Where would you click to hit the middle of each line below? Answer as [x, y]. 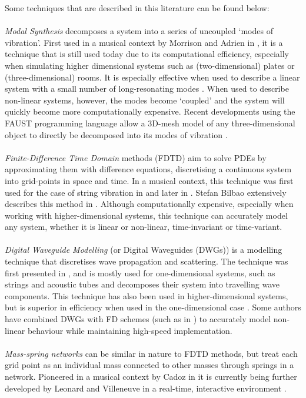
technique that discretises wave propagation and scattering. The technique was [147, 261]
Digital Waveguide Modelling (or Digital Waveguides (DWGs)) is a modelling [144, 250]
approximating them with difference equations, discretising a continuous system [148, 169]
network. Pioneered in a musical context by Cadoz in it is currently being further [151, 376]
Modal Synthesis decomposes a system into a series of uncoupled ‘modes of [139, 31]
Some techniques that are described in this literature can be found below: [137, 8]
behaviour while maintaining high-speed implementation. [130, 330]
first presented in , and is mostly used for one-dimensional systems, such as [140, 272]
